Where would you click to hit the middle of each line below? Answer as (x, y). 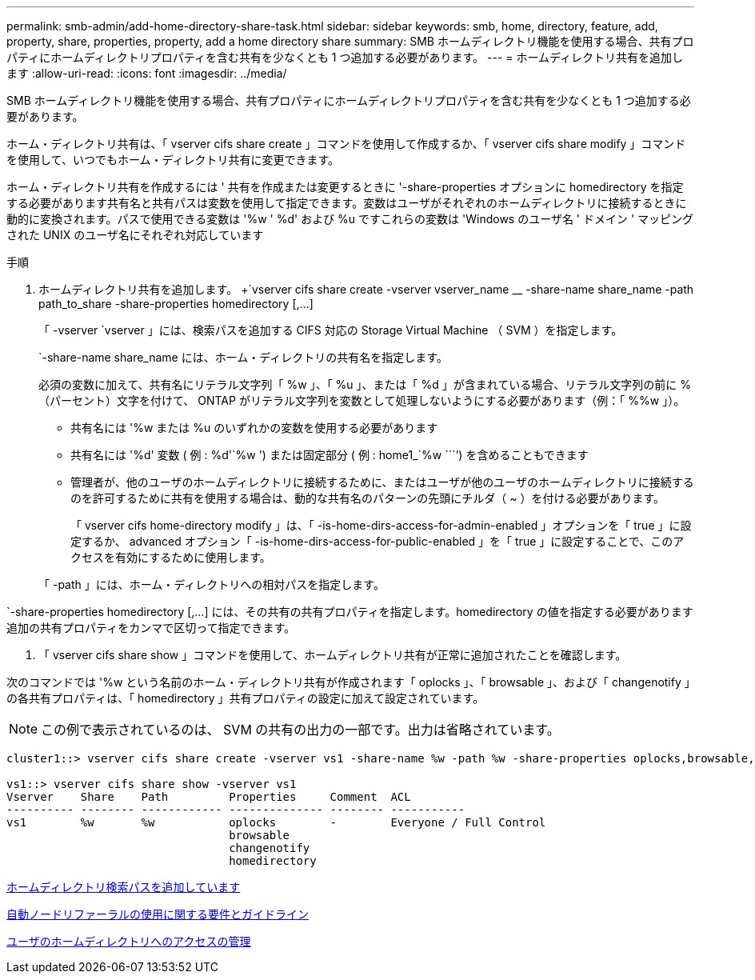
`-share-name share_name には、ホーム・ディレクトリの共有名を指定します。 (243, 357)
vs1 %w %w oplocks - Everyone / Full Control (276, 822)
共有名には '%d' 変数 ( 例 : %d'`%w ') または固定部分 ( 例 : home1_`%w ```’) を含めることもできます (330, 455)
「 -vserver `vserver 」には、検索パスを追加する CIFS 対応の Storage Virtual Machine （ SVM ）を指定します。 (331, 330)
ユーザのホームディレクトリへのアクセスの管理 (129, 941)
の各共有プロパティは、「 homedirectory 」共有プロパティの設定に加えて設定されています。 (246, 698)
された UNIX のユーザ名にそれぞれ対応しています (135, 235)
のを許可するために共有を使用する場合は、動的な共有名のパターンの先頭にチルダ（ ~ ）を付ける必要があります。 (368, 498)
